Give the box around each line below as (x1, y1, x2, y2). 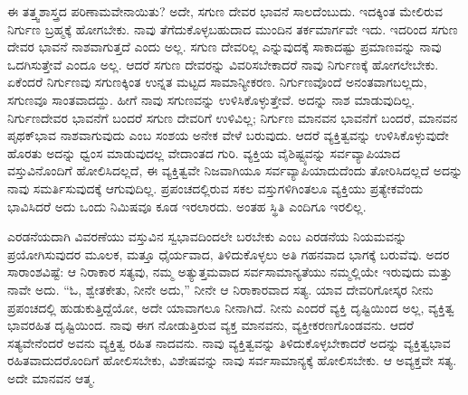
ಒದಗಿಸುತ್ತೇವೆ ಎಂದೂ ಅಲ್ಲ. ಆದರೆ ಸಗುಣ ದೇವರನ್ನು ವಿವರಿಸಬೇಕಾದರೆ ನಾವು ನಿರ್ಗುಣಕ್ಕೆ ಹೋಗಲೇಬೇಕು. (7, 54, 439, 73)
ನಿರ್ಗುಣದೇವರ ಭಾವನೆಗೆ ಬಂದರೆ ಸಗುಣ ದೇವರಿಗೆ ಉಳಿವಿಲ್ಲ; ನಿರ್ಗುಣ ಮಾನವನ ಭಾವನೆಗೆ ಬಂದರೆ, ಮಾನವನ (7, 108, 458, 127)
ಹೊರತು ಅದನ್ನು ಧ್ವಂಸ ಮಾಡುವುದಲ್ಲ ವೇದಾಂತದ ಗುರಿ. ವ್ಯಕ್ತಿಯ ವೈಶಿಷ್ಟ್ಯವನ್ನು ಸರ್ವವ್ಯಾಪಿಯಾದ (7, 143, 401, 162)
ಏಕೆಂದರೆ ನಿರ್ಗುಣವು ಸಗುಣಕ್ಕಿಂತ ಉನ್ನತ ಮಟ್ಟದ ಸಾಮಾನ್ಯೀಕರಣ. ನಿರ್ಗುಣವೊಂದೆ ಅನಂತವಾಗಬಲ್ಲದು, (7, 72, 427, 91)
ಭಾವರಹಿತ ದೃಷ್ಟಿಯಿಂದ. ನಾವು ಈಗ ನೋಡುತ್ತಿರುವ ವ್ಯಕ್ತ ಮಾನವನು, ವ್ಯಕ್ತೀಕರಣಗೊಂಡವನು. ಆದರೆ (7, 315, 414, 334)
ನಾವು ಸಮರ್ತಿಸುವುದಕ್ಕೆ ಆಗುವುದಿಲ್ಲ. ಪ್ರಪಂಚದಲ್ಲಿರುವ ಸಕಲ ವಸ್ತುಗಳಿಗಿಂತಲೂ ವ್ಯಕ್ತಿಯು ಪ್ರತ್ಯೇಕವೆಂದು (7, 178, 424, 197)
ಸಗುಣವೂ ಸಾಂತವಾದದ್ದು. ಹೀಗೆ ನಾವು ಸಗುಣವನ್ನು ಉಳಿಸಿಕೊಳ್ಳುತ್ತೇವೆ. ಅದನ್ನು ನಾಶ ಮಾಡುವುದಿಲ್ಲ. (7, 89, 415, 108)
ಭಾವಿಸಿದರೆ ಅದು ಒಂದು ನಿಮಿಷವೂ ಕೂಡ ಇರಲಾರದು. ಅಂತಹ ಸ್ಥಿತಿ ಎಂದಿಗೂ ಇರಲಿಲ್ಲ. (7, 196, 367, 215)
